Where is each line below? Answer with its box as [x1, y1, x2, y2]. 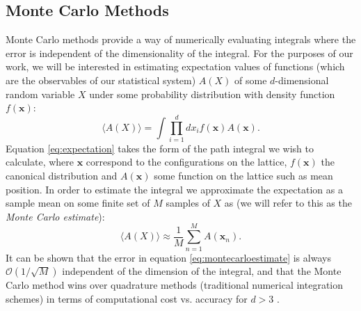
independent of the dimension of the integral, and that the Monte [62, 264, 342, 278]
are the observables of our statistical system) [6, 72, 196, 87]
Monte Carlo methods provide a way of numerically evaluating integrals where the [6, 32, 356, 47]
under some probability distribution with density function [89, 86, 335, 101]
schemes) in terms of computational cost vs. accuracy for [6, 291, 248, 305]
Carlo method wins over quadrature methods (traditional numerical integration [6, 278, 344, 292]
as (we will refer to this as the [224, 196, 352, 210]
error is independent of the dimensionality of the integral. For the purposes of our [6, 45, 353, 60]
